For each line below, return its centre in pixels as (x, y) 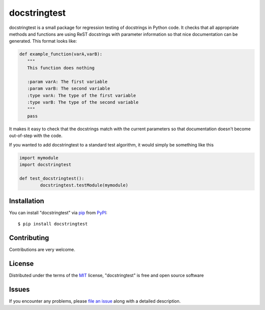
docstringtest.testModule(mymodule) (84, 185)
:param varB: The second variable (69, 89)
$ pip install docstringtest (53, 224)
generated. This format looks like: (43, 41)
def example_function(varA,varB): (61, 54)
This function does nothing (61, 68)
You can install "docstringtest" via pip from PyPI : (58, 212)
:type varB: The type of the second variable (83, 102)
